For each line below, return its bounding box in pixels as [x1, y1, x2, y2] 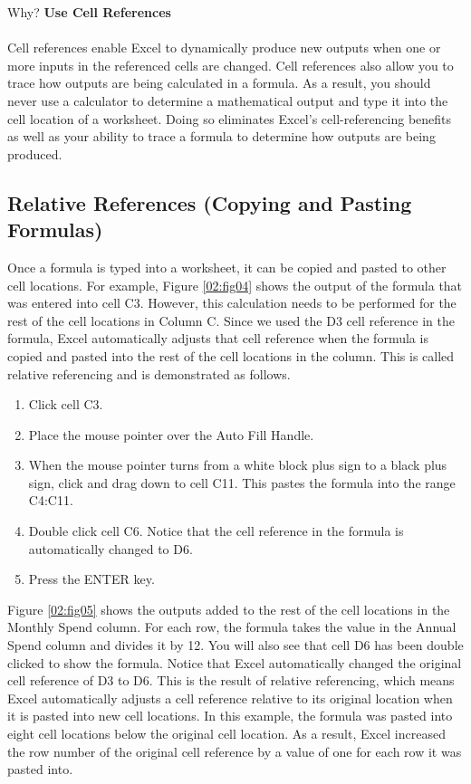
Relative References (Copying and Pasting [7, 188, 412, 216]
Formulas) [7, 215, 103, 244]
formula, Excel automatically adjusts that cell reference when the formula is [7, 329, 428, 348]
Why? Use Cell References [7, 3, 171, 21]
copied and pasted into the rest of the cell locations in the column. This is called [7, 346, 455, 365]
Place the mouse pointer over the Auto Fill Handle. [28, 425, 314, 444]
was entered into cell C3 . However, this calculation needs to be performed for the [7, 293, 457, 312]
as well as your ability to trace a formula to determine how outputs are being [7, 127, 436, 146]
